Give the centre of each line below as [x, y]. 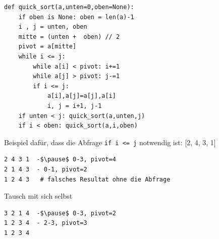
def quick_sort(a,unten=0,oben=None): [69, 7]
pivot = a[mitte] [47, 47]
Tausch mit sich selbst [38, 196]
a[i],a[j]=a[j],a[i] [81, 96]
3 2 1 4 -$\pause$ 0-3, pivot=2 [60, 213]
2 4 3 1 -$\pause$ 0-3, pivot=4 [60, 160]
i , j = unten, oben [53, 27]
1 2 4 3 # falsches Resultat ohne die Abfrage [87, 179]
